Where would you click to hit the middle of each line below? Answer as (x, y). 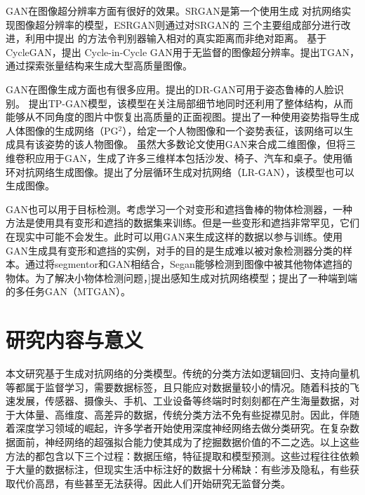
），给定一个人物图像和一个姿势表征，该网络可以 (233, 130)
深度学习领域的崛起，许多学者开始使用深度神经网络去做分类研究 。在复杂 (182, 428)
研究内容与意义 (75, 340)
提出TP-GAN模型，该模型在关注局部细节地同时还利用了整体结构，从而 (191, 103)
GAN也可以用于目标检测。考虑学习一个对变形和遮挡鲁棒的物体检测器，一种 (179, 209)
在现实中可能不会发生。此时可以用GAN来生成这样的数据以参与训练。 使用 (174, 236)
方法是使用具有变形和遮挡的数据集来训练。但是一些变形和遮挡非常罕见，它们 (182, 223)
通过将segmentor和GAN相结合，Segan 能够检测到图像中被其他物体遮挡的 (188, 264)
